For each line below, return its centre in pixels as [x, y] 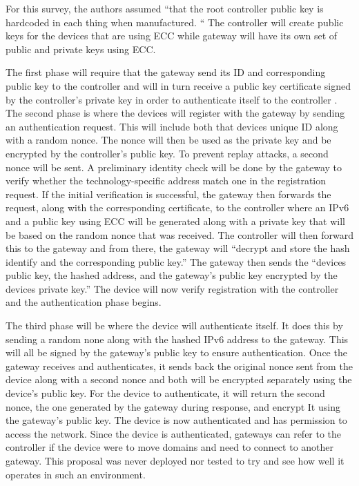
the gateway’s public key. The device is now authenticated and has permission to [176, 420]
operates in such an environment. [76, 474]
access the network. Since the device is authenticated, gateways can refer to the [174, 433]
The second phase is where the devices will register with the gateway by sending [175, 113]
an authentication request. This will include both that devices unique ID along [172, 126]
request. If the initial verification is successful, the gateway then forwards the [168, 194]
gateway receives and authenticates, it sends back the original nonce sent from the [179, 366]
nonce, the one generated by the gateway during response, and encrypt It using [173, 406]
